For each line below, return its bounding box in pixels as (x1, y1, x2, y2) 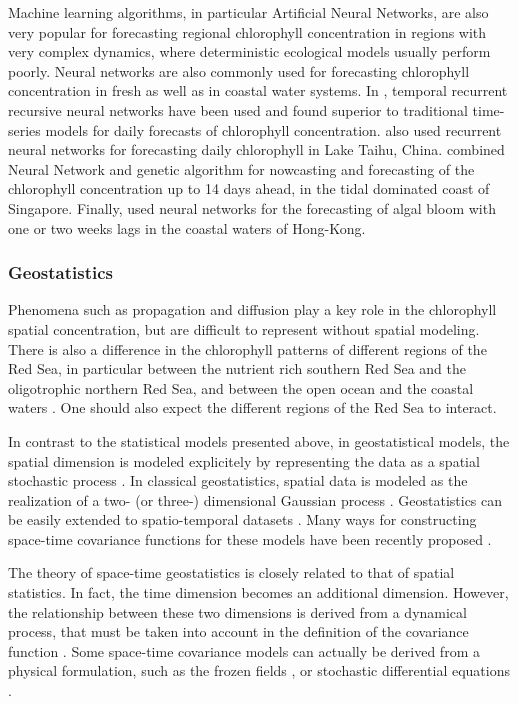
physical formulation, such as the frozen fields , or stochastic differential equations (8, 660, 510, 681)
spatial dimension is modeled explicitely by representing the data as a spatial (8, 450, 480, 471)
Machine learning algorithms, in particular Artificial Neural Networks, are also (8, 2, 489, 22)
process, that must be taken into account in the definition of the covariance (8, 621, 469, 642)
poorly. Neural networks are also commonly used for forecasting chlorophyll (8, 60, 470, 81)
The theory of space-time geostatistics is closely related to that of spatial (8, 562, 455, 583)
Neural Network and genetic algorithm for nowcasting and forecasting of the (8, 158, 475, 179)
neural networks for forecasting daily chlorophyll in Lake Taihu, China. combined (8, 139, 505, 160)
